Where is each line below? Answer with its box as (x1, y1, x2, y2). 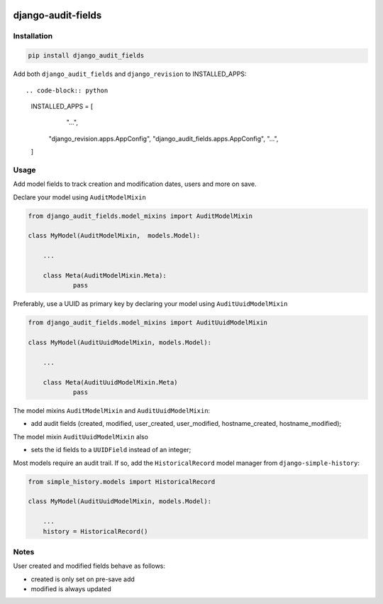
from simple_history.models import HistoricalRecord (28, 478, 216, 485)
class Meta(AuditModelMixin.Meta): (43, 271, 167, 280)
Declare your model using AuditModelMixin (13, 192, 147, 202)
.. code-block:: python (26, 86, 109, 94)
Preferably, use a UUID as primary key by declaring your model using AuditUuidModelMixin (13, 300, 288, 308)
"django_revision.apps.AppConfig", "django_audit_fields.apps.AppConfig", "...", (48, 134, 279, 143)
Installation (13, 31, 53, 41)
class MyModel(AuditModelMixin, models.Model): (28, 231, 201, 240)
